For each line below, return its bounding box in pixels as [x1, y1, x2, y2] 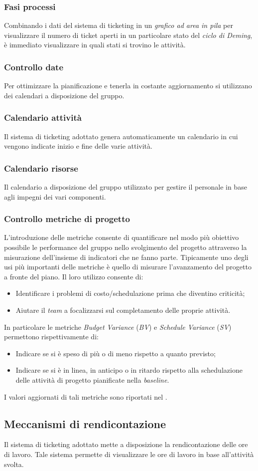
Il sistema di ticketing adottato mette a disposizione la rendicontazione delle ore [4, 439, 248, 450]
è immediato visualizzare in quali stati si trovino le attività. [4, 39, 186, 50]
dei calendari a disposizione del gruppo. [4, 90, 125, 100]
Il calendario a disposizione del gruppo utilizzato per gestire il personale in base [4, 182, 247, 192]
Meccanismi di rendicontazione [4, 416, 166, 431]
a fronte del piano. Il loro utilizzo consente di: [4, 271, 143, 281]
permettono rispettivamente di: [4, 331, 99, 342]
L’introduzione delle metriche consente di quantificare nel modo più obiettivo [4, 232, 239, 242]
